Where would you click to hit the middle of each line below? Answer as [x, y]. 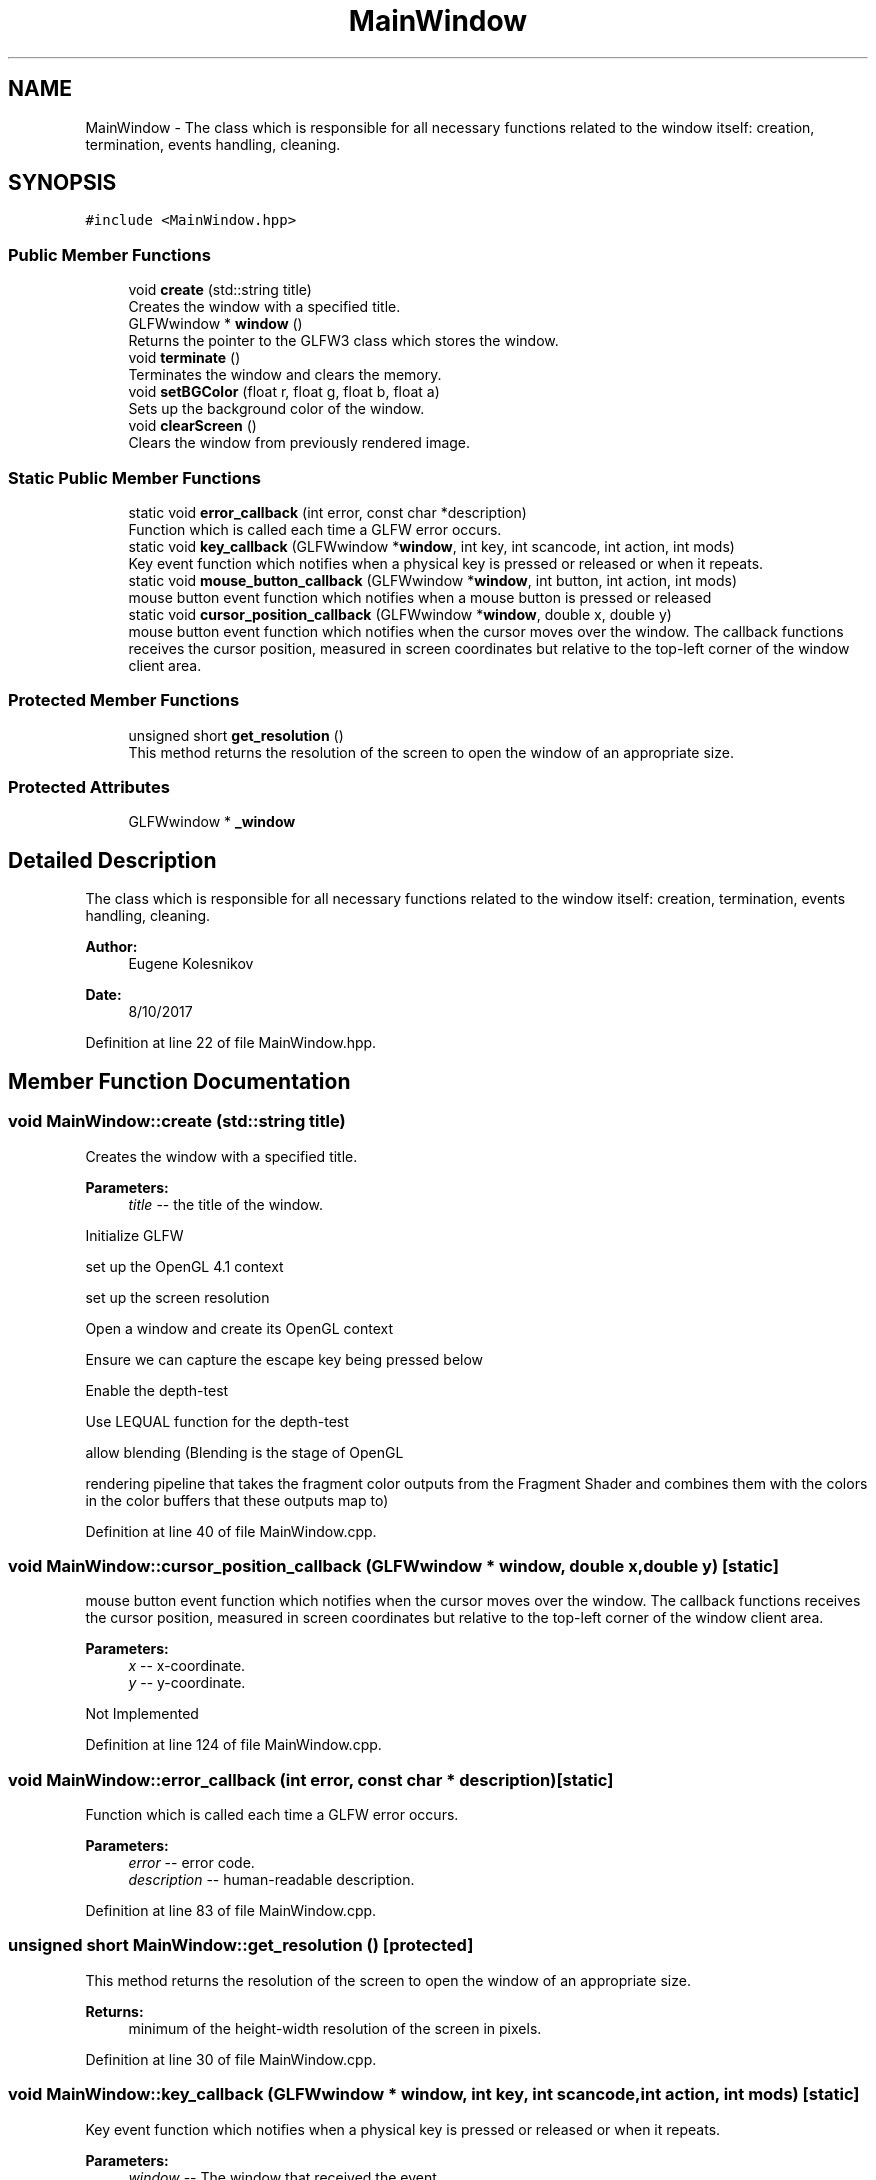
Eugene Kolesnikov [191, 964]
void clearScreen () [192, 426]
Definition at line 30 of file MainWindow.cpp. [231, 2059]
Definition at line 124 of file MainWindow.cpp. [233, 1745]
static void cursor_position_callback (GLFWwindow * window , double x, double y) [400, 614]
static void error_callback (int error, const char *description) [327, 512]
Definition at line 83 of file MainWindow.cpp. [231, 1910]
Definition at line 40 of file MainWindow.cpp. [231, 1531]
